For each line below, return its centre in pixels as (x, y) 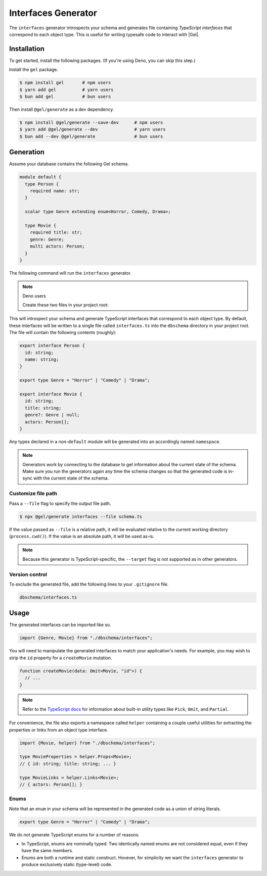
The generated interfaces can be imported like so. (60, 625)
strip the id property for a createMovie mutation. (61, 658)
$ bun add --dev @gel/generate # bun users (91, 136)
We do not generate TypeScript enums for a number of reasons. (74, 834)
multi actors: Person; (57, 246)
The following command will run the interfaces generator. (70, 273)
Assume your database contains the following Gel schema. (69, 164)
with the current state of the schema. (71, 478)
